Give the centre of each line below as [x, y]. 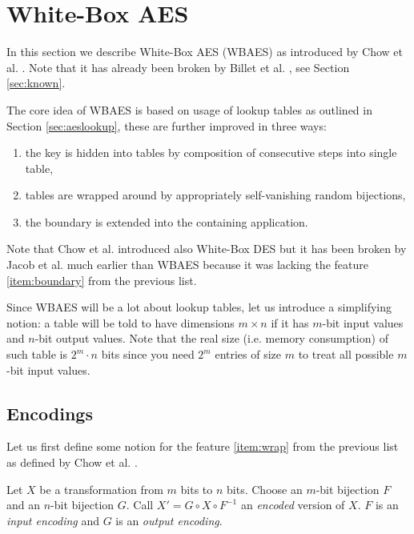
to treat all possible [346, 354]
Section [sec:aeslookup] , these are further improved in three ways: [167, 125]
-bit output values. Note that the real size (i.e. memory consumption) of [211, 338]
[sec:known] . [36, 83]
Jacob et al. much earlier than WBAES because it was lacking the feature [187, 265]
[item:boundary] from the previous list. [102, 280]
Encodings [50, 413]
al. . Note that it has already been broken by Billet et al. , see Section [178, 67]
